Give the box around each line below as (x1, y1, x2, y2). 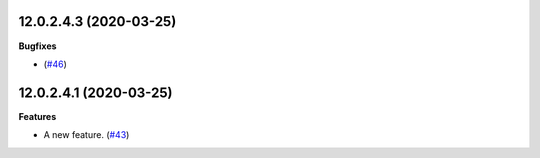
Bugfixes (18, 40, 57, 52)
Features (18, 110, 57, 122)
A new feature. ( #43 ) (43, 129, 130, 141)
